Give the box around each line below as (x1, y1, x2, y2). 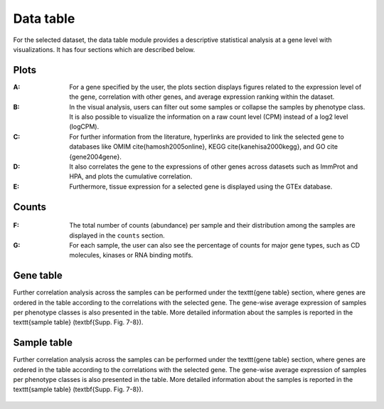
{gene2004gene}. (69, 152, 122, 161)
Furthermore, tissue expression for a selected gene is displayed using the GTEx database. (69, 182, 333, 191)
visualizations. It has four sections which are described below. (13, 45, 196, 53)
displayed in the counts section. (69, 231, 165, 240)
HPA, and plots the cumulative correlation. (69, 172, 193, 181)
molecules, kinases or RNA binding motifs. (69, 251, 193, 260)
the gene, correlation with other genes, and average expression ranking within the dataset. (69, 92, 335, 101)
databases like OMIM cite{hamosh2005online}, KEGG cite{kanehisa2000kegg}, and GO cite (69, 142, 338, 151)
